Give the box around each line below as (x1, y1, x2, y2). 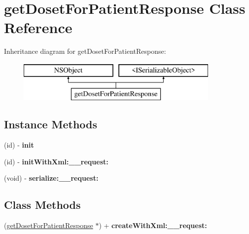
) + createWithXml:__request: (99, 220, 207, 231)
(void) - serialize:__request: (4, 173, 99, 183)
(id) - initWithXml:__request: (4, 156, 108, 166)
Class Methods (4, 197, 81, 212)
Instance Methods (4, 117, 97, 132)
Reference (4, 17, 72, 38)
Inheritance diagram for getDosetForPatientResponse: (4, 46, 166, 56)
